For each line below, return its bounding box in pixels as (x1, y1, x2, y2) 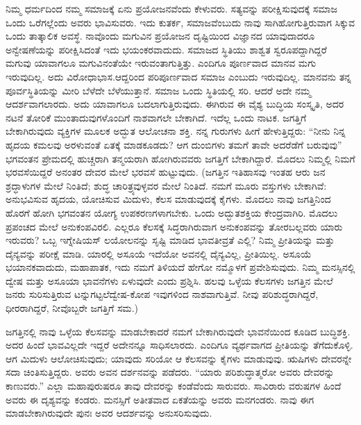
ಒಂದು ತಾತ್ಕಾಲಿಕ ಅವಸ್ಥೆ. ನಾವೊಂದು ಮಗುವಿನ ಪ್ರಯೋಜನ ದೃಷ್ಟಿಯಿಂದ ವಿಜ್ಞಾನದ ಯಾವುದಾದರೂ (6, 28, 315, 43)
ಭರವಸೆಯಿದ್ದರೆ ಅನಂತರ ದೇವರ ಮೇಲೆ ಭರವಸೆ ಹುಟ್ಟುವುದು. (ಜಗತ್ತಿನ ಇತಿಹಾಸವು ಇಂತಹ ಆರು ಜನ (6, 165, 326, 179)
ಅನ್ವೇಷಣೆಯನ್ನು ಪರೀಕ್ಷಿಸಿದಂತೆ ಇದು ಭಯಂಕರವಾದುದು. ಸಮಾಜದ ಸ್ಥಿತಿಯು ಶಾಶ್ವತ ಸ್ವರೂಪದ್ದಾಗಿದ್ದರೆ (6, 42, 327, 56)
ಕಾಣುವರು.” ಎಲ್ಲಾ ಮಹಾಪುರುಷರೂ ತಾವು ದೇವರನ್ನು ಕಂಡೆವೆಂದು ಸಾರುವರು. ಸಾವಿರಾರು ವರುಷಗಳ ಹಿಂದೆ (6, 378, 342, 393)
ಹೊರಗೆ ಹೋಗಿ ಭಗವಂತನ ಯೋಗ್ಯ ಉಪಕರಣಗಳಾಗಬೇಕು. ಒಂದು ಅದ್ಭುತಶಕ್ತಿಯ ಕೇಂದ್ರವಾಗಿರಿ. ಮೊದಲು (6, 205, 338, 219)
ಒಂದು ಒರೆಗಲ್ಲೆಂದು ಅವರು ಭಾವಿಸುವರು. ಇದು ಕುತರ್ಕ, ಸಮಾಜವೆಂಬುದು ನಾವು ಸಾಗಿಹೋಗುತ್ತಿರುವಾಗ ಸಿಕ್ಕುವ (6, 15, 355, 29)
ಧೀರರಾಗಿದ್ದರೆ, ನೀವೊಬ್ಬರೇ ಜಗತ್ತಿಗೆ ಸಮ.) (6, 301, 139, 315)
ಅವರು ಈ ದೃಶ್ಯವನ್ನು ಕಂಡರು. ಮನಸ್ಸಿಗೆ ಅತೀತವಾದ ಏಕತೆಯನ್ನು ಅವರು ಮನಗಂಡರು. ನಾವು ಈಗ (6, 392, 314, 406)
